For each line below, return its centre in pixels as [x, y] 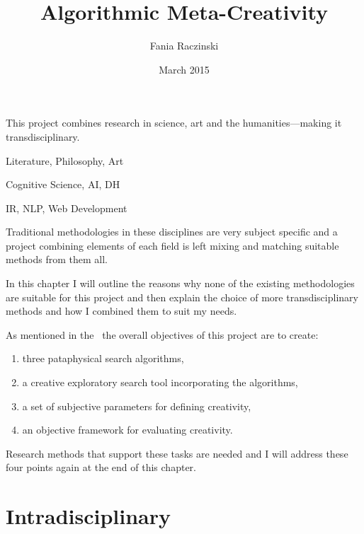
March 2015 [184, 69]
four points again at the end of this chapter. [101, 467]
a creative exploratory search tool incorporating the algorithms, [160, 382]
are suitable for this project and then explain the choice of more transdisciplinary [182, 297]
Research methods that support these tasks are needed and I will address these [177, 453]
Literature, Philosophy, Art [65, 160]
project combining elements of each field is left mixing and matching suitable [172, 245]
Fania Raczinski [184, 46]
